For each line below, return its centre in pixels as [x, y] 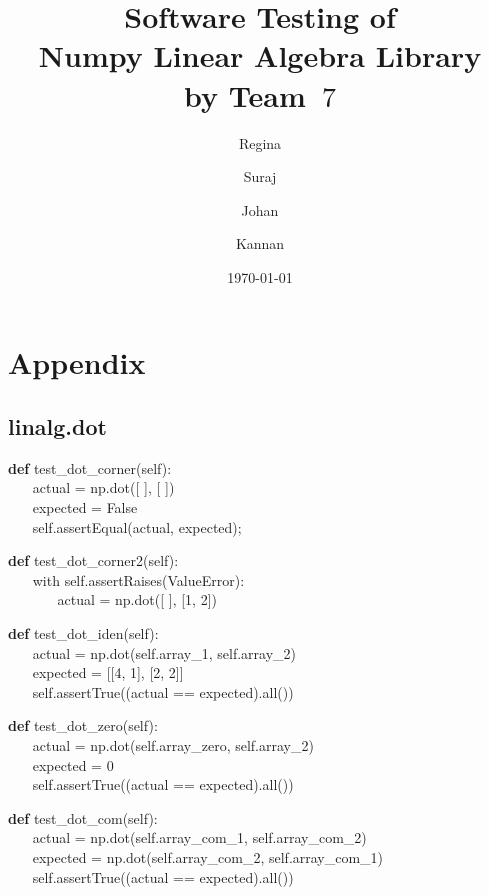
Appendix [77, 362]
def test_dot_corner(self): [90, 467]
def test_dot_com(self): [83, 817]
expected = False [85, 507]
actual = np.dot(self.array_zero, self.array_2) [173, 744]
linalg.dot [57, 426]
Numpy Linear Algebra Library [260, 55]
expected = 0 [73, 764]
